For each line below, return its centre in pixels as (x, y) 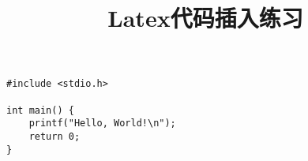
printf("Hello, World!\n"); (102, 124)
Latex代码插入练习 (205, 18)
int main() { (40, 110)
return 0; (54, 137)
